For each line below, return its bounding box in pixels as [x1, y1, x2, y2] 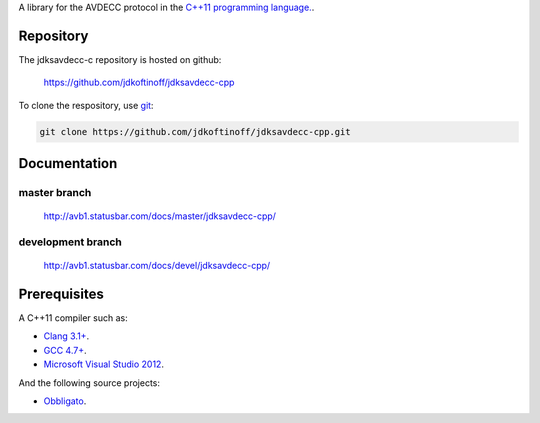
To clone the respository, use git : [18, 99, 154, 111]
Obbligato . [43, 395, 87, 407]
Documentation [18, 155, 118, 172]
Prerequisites [18, 286, 104, 302]
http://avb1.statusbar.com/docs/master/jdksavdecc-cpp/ [43, 210, 277, 222]
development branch [18, 235, 122, 249]
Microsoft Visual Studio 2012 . [43, 358, 165, 370]
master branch [18, 186, 92, 200]
